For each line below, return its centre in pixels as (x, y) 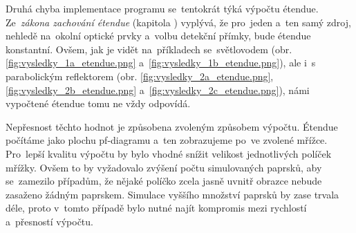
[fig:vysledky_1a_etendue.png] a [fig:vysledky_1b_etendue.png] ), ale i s (161, 63)
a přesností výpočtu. (49, 221)
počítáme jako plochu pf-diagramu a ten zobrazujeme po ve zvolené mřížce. (167, 140)
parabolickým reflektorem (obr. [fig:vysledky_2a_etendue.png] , (140, 76)
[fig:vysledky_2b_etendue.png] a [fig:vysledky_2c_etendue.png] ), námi (158, 90)
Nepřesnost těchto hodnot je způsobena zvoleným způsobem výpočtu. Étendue (172, 126)
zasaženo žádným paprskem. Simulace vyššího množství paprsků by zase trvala (172, 194)
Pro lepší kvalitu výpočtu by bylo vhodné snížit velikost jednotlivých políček (169, 153)
